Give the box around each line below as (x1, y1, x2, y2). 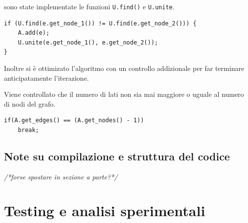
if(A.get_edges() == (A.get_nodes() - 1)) (4, 117, 144, 124)
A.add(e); (18, 29, 50, 37)
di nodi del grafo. (4, 98, 56, 109)
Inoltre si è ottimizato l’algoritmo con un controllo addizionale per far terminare (4, 63, 245, 73)
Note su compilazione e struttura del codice (4, 148, 230, 163)
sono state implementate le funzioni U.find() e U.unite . (4, 1, 175, 11)
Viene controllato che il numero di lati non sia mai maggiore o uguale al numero (4, 89, 244, 99)
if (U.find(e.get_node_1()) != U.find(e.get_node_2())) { (4, 20, 197, 27)
